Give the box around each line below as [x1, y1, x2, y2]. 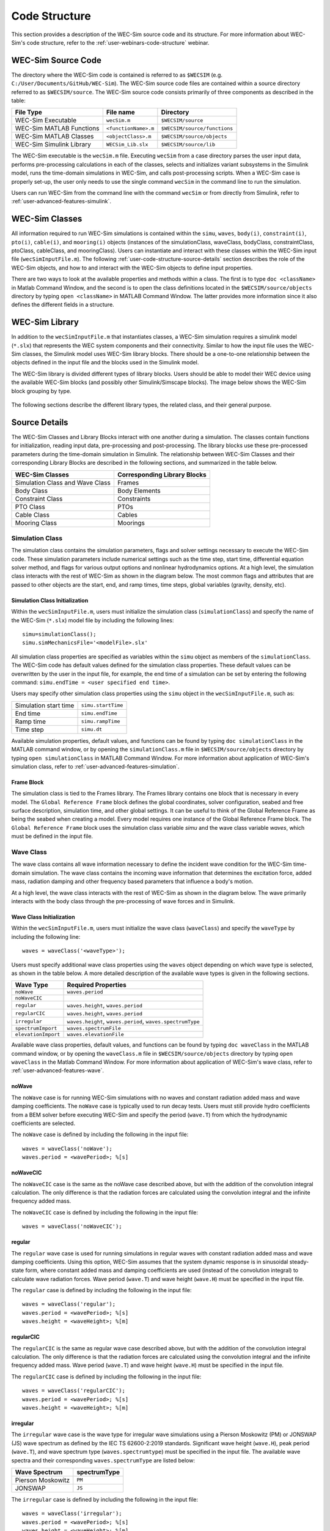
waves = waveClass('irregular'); [22, 1510, 122, 1517]
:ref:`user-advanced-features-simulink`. [11, 198, 111, 205]
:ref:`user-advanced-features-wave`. [11, 1067, 104, 1074]
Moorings [117, 518, 145, 527]
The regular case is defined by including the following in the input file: [11, 1287, 192, 1294]
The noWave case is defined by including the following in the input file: [11, 1130, 189, 1138]
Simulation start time [15, 701, 75, 710]
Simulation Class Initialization [11, 596, 89, 604]
